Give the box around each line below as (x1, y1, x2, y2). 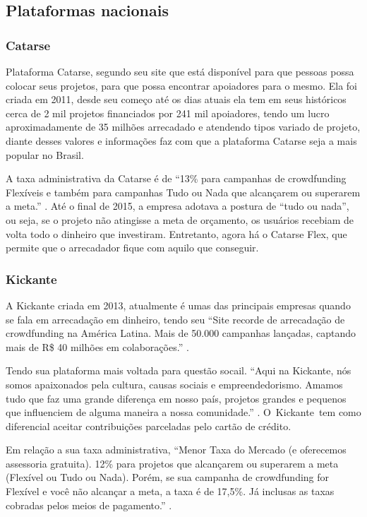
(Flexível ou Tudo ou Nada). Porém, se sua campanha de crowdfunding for (6, 470, 330, 485)
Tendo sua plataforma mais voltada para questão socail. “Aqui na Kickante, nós (6, 363, 351, 378)
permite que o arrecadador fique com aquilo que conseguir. (6, 240, 259, 255)
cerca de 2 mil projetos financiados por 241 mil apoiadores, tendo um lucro (6, 105, 330, 120)
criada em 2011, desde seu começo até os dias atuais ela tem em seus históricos (6, 92, 347, 107)
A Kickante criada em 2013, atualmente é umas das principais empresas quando (6, 297, 351, 312)
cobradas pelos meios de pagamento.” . (6, 497, 172, 512)
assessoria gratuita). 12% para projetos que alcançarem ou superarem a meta (6, 456, 339, 470)
